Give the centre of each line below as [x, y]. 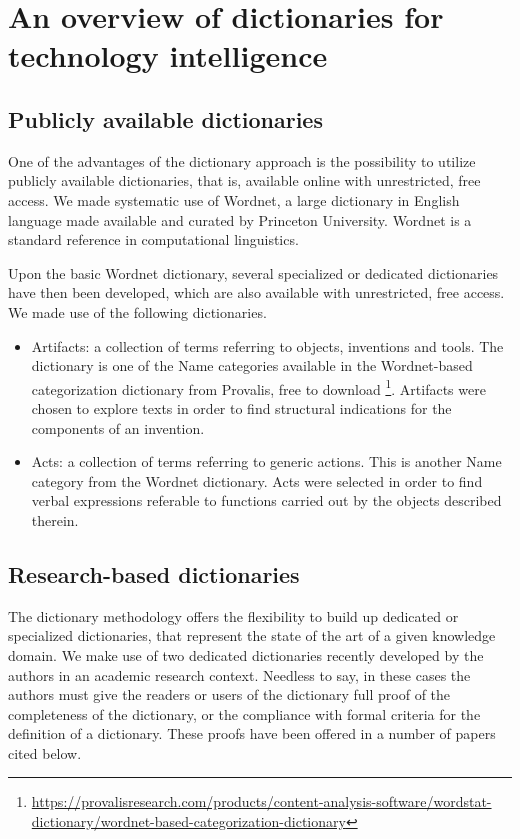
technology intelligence [168, 55]
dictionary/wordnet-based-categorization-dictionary [188, 821]
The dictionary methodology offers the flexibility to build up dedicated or [233, 615]
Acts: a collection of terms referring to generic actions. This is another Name [266, 461]
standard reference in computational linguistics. [153, 239]
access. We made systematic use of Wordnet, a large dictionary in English [234, 199]
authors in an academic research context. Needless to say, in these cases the [239, 674]
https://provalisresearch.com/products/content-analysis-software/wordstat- [261, 801]
